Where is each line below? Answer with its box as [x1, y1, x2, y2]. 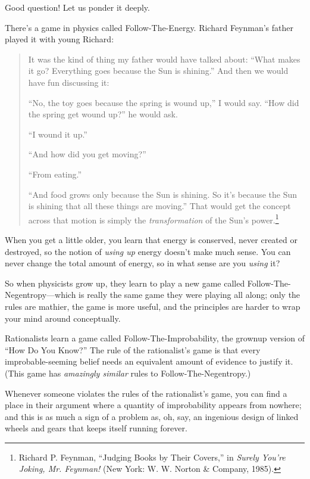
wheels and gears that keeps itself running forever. [5, 422, 187, 434]
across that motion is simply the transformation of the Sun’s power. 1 [28, 211, 279, 226]
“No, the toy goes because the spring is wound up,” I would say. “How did [28, 96, 299, 108]
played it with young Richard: [5, 33, 114, 45]
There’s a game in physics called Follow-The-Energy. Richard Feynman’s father [5, 21, 294, 33]
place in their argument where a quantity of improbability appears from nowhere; [5, 399, 302, 411]
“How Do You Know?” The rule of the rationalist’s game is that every [5, 343, 261, 356]
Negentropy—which [5, 288, 76, 301]
